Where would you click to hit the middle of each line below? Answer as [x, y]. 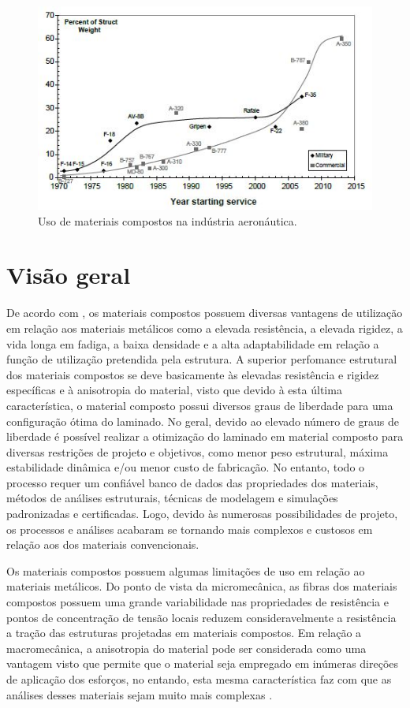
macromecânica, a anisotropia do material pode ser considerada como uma [186, 648]
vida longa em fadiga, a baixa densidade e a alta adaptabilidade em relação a [193, 343]
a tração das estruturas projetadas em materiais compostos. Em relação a [184, 633]
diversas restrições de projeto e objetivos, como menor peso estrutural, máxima [198, 451]
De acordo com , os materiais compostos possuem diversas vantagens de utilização [205, 313]
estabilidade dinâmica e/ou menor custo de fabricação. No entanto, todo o [186, 467]
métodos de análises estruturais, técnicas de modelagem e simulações [172, 498]
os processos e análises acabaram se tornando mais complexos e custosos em [190, 529]
